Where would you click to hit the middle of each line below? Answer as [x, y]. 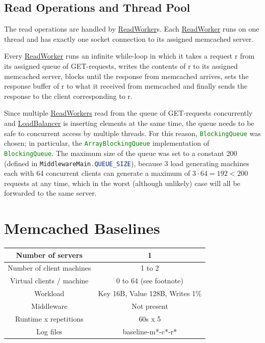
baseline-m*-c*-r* [150, 331]
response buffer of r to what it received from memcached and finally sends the [126, 86]
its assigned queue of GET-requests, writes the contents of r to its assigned [121, 65]
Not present [150, 306]
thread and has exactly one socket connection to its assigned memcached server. [129, 38]
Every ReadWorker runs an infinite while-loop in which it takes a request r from [129, 56]
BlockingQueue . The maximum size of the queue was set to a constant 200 [121, 153]
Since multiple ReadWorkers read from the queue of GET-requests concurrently [128, 113]
